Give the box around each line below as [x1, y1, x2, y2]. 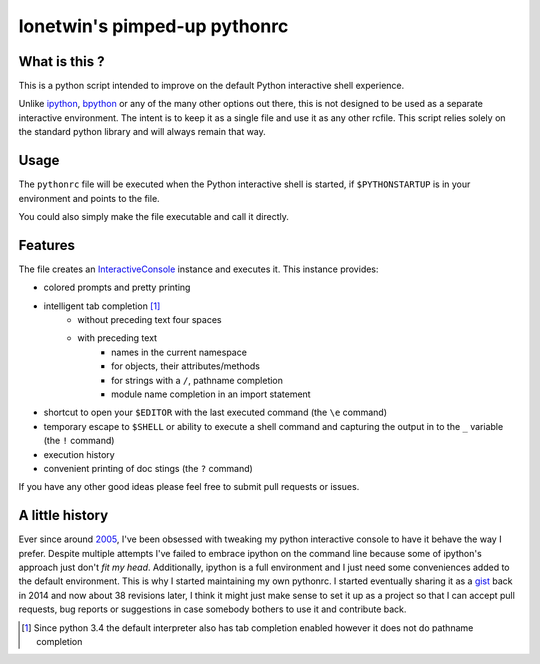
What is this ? [18, 53, 105, 70]
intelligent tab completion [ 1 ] [43, 300, 161, 312]
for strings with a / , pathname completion [111, 374, 284, 386]
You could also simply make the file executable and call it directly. [18, 210, 290, 222]
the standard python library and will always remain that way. [18, 126, 267, 138]
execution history [43, 448, 115, 460]
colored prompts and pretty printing [43, 281, 191, 294]
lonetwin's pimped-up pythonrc [18, 15, 289, 37]
